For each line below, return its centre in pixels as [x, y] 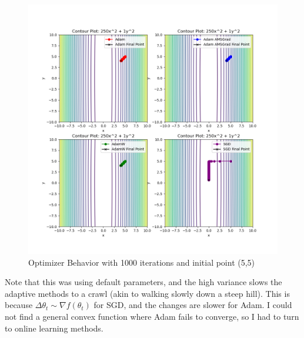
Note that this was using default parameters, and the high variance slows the [143, 282]
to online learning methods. [54, 328]
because [19, 305]
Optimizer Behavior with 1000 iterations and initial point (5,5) [142, 262]
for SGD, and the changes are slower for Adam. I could [193, 305]
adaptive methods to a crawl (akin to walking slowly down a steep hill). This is [147, 293]
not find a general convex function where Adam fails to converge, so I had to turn [152, 316]
